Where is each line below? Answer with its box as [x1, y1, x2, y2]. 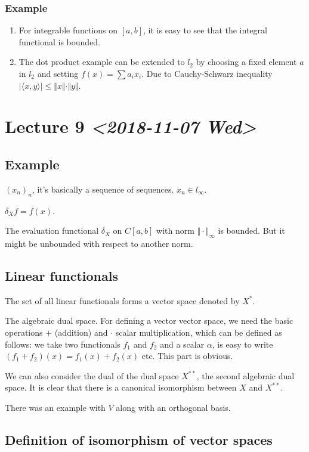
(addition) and [54, 326, 108, 338]
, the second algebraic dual [196, 369, 295, 382]
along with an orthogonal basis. [116, 401, 231, 413]
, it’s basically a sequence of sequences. [32, 182, 174, 195]
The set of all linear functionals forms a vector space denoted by [5, 294, 240, 307]
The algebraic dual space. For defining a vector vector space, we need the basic [5, 314, 293, 327]
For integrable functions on [18, 24, 118, 36]
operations [5, 326, 43, 338]
